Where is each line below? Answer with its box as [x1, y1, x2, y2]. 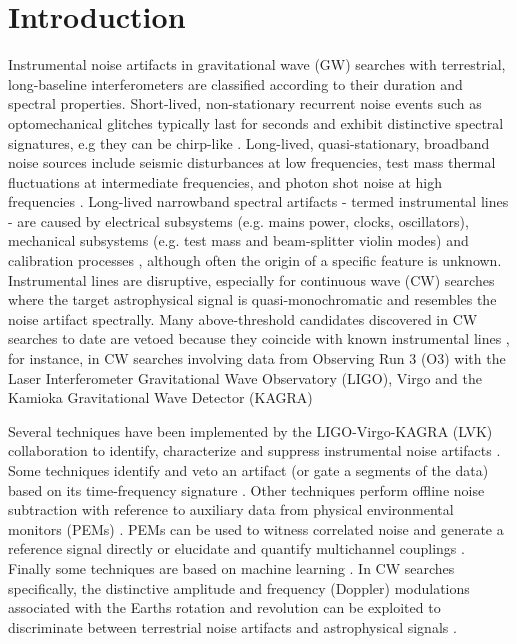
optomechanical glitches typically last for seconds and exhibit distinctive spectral [8, 112, 504, 133]
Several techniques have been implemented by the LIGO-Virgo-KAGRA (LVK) [8, 420, 493, 441]
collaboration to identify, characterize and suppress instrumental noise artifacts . [8, 440, 501, 461]
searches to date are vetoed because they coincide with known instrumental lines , [8, 328, 510, 349]
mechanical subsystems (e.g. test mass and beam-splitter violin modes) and [8, 230, 469, 251]
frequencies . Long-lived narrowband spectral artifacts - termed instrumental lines [8, 191, 509, 212]
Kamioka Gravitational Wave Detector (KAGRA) [8, 387, 313, 408]
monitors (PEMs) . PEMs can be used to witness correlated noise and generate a [8, 518, 504, 539]
